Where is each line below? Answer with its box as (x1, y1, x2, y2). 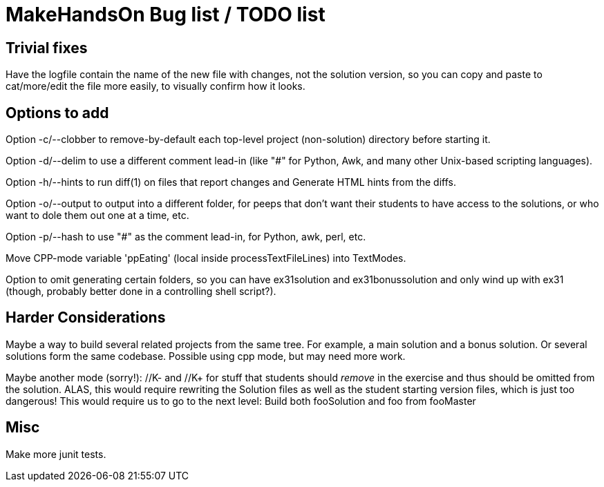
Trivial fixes (6, 39, 88, 57)
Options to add (6, 104, 109, 122)
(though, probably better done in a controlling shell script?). (6, 285, 276, 298)
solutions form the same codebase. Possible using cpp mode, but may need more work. (6, 350, 406, 362)
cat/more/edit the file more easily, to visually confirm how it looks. (6, 80, 305, 93)
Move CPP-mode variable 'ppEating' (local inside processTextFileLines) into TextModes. (6, 252, 406, 265)
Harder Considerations (6, 309, 166, 327)
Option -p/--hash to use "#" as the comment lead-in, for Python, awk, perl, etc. (6, 231, 366, 243)
